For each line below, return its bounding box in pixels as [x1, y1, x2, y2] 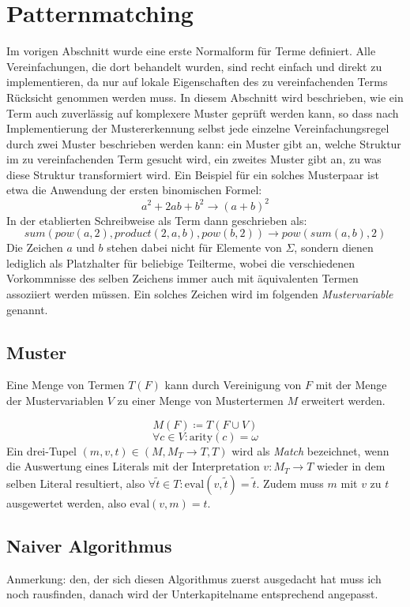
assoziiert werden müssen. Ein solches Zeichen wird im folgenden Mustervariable [6, 285, 393, 302]
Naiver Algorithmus [6, 533, 172, 557]
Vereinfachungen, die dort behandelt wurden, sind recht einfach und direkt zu [6, 58, 382, 74]
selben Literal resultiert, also [6, 474, 145, 491]
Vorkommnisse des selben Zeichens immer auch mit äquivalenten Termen [6, 270, 359, 287]
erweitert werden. [301, 392, 386, 408]
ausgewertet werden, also [6, 494, 126, 511]
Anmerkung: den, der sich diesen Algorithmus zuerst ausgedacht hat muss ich [6, 570, 382, 586]
